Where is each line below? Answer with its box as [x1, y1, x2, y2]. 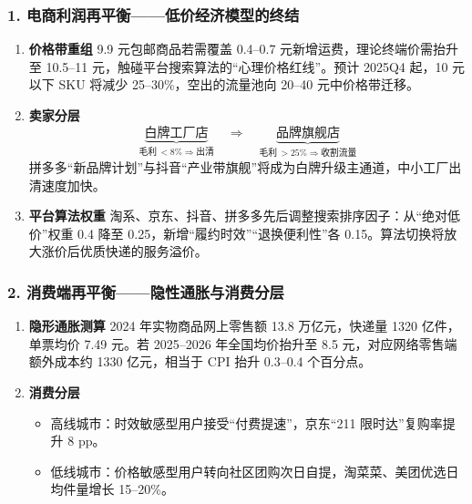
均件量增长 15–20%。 [50, 479, 174, 499]
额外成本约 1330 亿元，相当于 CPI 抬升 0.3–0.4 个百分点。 [28, 352, 372, 371]
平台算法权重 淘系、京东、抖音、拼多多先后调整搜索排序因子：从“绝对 [28, 206, 448, 225]
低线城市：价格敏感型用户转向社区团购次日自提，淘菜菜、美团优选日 [50, 461, 459, 480]
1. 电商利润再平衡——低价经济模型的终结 [7, 3, 300, 26]
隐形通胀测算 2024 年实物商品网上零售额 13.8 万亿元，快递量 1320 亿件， [28, 316, 460, 335]
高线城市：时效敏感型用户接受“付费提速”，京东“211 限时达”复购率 [50, 413, 443, 432]
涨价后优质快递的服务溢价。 [41, 242, 208, 261]
